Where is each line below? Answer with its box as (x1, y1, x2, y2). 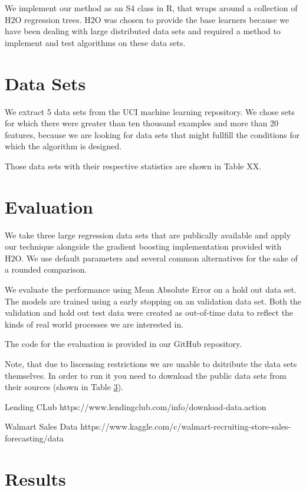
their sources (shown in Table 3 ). (5, 381, 123, 393)
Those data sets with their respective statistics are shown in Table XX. (5, 159, 262, 172)
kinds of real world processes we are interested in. (5, 317, 184, 330)
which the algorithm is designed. (5, 140, 122, 152)
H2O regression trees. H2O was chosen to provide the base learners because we (5, 13, 289, 25)
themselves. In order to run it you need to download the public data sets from (5, 369, 287, 381)
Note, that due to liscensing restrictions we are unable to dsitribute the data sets (5, 357, 297, 369)
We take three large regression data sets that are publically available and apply (5, 228, 291, 241)
